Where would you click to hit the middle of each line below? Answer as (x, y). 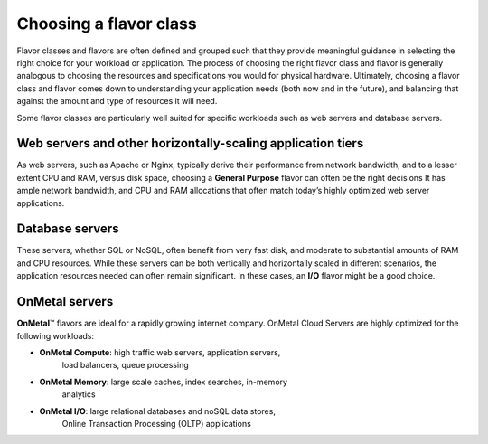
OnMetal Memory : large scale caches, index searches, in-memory (164, 382)
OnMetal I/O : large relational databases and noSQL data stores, (157, 411)
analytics (79, 394)
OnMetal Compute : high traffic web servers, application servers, (160, 352)
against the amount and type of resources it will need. (117, 101)
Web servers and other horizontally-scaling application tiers (190, 143)
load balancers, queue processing (125, 365)
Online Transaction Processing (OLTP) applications (157, 423)
